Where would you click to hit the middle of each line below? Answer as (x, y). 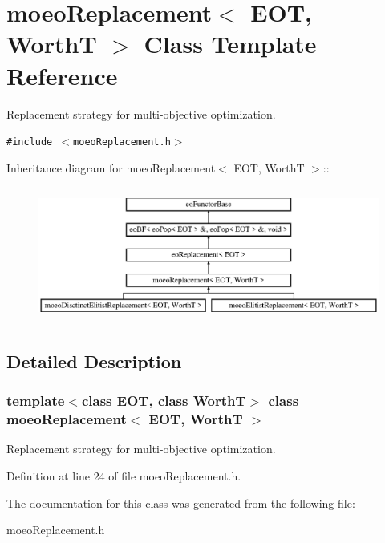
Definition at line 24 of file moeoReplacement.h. (124, 475)
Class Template (230, 44)
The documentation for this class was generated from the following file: (181, 502)
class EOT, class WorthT (164, 401)
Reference (62, 75)
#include (30, 142)
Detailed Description (94, 361)
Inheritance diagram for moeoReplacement (111, 167)
